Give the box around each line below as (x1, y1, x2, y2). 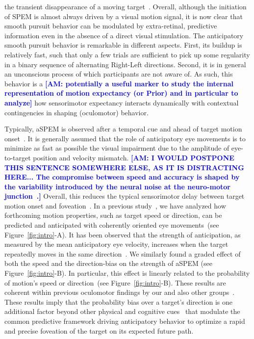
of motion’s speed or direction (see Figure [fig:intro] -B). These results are (4, 277, 226, 287)
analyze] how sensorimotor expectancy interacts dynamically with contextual (4, 97, 239, 107)
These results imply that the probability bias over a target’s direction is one (4, 296, 232, 307)
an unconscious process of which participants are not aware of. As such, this (4, 69, 233, 79)
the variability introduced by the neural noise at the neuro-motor (4, 181, 230, 191)
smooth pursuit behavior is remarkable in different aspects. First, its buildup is (4, 40, 242, 50)
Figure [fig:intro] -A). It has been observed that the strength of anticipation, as (4, 229, 241, 239)
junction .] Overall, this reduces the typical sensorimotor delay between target (4, 191, 245, 201)
